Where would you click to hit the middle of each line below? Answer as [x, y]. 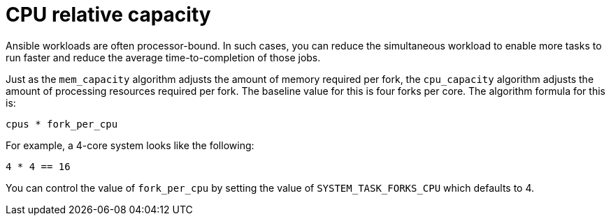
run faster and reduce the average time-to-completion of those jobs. [163, 57]
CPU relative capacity [108, 15]
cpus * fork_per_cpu [62, 124]
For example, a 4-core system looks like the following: [130, 145]
